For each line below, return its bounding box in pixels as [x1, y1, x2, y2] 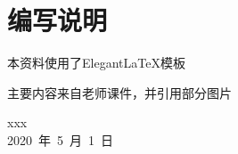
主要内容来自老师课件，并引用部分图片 [7, 83, 232, 101]
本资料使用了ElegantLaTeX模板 [7, 53, 185, 72]
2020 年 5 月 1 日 [7, 130, 113, 149]
